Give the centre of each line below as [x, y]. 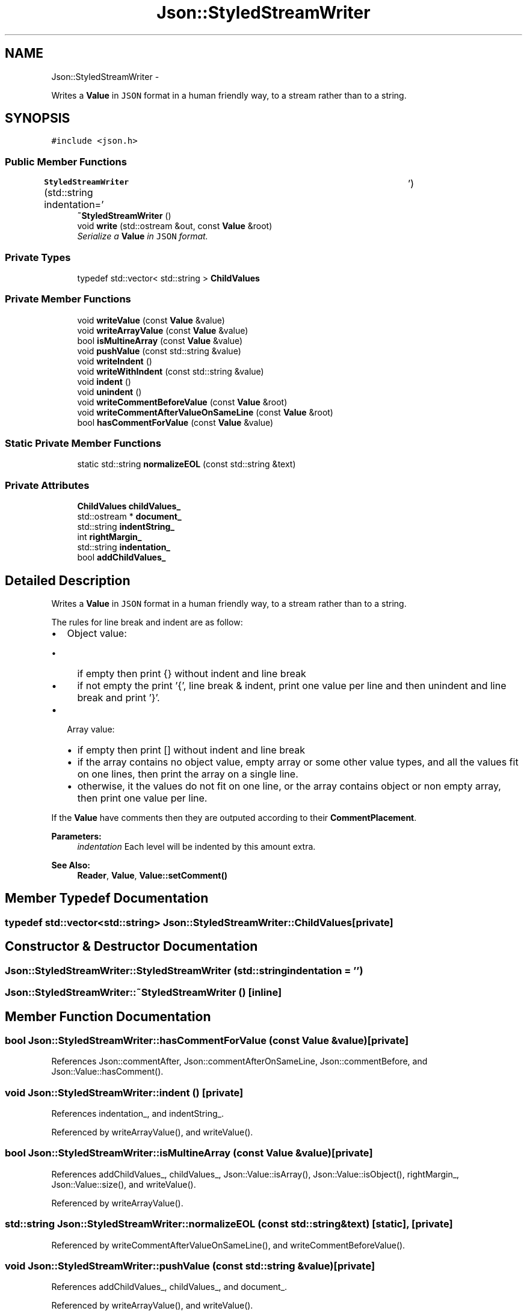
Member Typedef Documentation [107, 898]
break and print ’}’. [119, 698]
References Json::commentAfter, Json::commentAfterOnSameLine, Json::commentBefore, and [239, 1061]
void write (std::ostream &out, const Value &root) [175, 226]
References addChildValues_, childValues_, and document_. [169, 1287]
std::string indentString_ [126, 527]
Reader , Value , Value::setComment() [152, 876]
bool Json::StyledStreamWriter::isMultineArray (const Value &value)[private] [189, 1153]
